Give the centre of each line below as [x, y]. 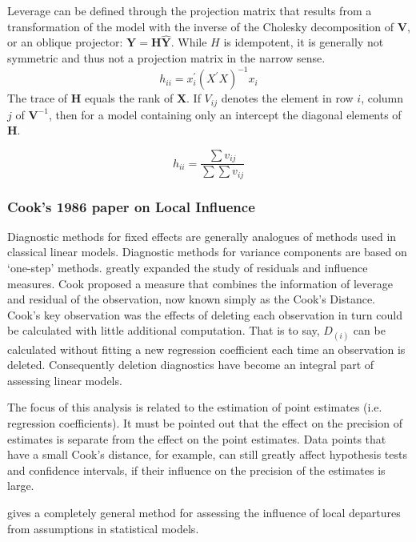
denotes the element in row [287, 98]
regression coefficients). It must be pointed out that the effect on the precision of [205, 423]
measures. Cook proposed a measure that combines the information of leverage [200, 283]
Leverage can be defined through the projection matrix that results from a [190, 10]
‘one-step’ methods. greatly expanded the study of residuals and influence [188, 268]
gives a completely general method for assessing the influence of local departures [204, 512]
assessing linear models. [65, 380]
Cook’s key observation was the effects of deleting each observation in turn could [205, 314]
